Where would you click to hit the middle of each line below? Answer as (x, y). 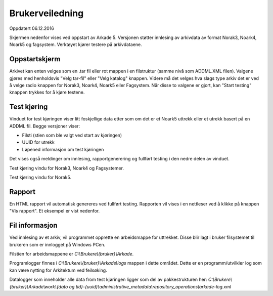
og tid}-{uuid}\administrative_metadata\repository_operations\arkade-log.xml (150, 286)
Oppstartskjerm (35, 59)
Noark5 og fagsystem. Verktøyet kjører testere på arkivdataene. (76, 45)
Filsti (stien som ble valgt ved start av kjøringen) (72, 135)
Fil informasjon (33, 225)
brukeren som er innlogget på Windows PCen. (57, 244)
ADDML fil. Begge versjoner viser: (45, 126)
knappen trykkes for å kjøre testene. (47, 92)
